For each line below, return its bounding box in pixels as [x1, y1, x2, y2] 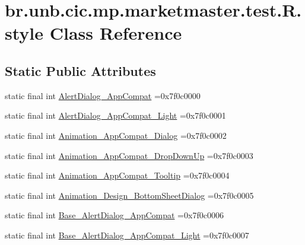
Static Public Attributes [5, 61, 156, 79]
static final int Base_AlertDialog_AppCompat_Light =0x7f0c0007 [5, 228, 249, 241]
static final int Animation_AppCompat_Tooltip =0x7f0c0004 [5, 169, 230, 182]
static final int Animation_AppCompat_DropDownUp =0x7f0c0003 [5, 149, 253, 161]
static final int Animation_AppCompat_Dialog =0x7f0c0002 [5, 129, 227, 141]
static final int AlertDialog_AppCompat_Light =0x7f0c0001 [5, 109, 226, 122]
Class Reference [49, 21, 182, 45]
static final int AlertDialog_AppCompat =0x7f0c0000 [5, 89, 201, 101]
